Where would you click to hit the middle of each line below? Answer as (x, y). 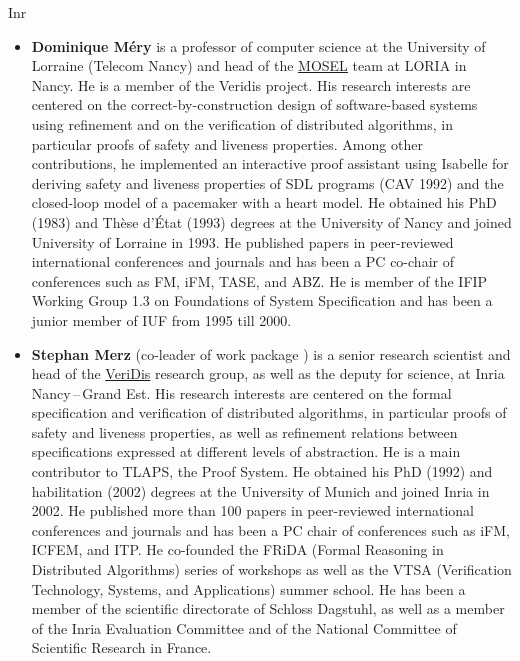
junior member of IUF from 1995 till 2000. (161, 319)
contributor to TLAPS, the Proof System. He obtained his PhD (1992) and (262, 471)
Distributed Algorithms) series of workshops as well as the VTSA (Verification (271, 569)
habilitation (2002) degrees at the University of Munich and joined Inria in (260, 490)
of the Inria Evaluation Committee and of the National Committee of (244, 627)
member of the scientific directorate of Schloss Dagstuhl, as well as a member (268, 608)
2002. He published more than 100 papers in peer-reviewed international (252, 510)
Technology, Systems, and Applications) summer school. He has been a (248, 588)
